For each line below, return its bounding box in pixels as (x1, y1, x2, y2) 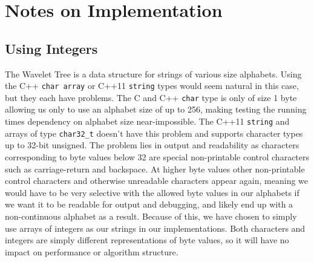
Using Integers (5, 39, 98, 57)
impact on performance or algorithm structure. (5, 245, 178, 258)
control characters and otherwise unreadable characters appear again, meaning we (5, 174, 309, 187)
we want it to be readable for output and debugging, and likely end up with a (5, 198, 293, 211)
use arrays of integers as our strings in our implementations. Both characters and (5, 221, 306, 234)
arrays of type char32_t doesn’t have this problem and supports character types (5, 126, 303, 139)
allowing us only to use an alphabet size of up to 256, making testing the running (5, 103, 307, 116)
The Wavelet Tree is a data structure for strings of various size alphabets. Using (5, 67, 302, 80)
